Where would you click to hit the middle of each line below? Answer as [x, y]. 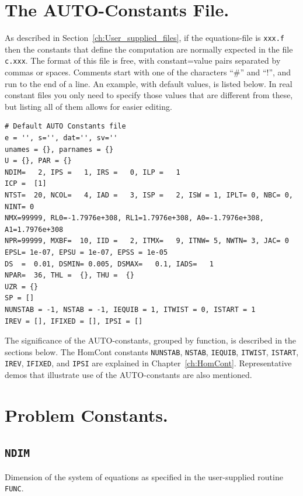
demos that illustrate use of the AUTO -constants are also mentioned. [128, 374]
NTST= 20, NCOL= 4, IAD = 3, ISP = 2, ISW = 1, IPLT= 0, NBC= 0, [149, 195]
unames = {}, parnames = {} [59, 149]
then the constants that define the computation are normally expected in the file [149, 49]
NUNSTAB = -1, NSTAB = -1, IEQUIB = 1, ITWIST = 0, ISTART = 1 [130, 309]
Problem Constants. [86, 415]
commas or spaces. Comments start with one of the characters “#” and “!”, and [148, 72]
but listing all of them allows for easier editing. [88, 106]
